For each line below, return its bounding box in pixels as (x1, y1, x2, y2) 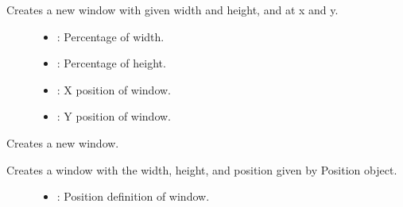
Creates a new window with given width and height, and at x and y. (6, 2, 339, 17)
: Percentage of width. (56, 28, 165, 44)
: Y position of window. (56, 108, 172, 125)
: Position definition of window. (56, 188, 210, 205)
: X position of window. (56, 81, 172, 98)
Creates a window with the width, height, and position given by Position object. (6, 161, 397, 178)
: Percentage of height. (56, 55, 166, 71)
